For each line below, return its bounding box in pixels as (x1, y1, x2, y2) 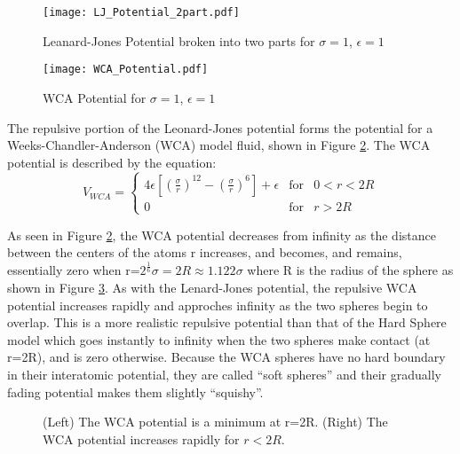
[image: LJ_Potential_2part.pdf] (43, 6, 240, 19)
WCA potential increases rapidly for (43, 429, 240, 448)
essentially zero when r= (7, 261, 140, 279)
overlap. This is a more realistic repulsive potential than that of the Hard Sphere (7, 313, 447, 332)
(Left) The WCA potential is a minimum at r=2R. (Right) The (43, 412, 388, 431)
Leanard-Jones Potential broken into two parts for (43, 31, 315, 50)
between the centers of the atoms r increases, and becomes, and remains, (7, 243, 402, 262)
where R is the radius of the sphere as (247, 261, 454, 279)
